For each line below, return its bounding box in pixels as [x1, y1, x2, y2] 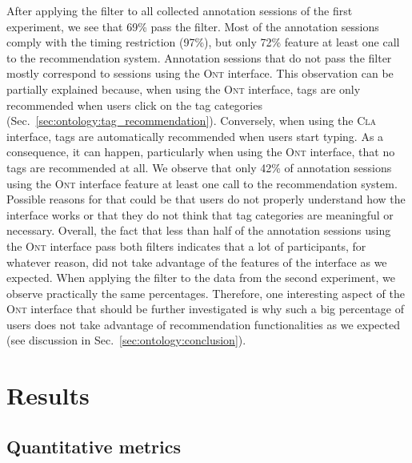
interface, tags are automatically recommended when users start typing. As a [6, 127, 384, 144]
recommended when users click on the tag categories [6, 96, 262, 113]
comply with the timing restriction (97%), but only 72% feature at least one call [6, 34, 400, 50]
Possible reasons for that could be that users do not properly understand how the [6, 191, 406, 207]
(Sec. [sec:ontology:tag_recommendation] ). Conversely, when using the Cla [6, 112, 377, 129]
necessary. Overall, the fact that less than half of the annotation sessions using [6, 222, 391, 239]
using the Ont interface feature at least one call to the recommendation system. [6, 175, 398, 191]
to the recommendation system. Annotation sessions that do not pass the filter [6, 49, 392, 66]
